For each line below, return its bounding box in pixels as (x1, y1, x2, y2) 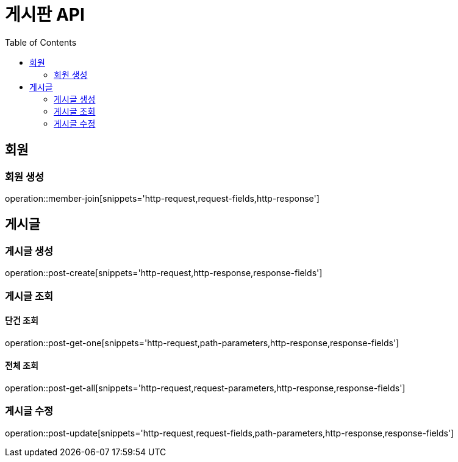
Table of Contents (5, 37, 77, 48)
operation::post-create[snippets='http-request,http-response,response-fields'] (5, 268, 323, 279)
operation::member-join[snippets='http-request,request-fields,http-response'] (5, 193, 320, 204)
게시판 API (5, 4, 85, 25)
